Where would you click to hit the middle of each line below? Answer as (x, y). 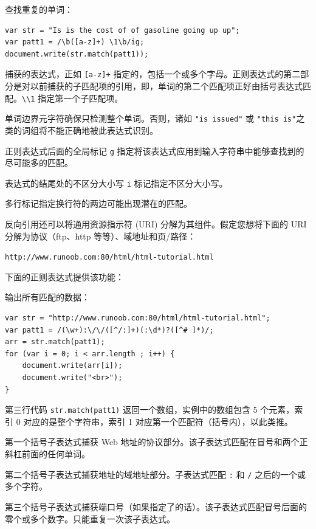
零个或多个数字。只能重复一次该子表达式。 (90, 518)
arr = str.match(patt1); (55, 342)
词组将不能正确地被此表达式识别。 (90, 130)
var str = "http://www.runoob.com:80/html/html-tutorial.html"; (138, 318)
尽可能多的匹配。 (39, 163)
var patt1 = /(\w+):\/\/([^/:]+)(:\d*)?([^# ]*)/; (109, 330)
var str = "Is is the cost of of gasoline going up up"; (122, 30)
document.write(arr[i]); (72, 366)
